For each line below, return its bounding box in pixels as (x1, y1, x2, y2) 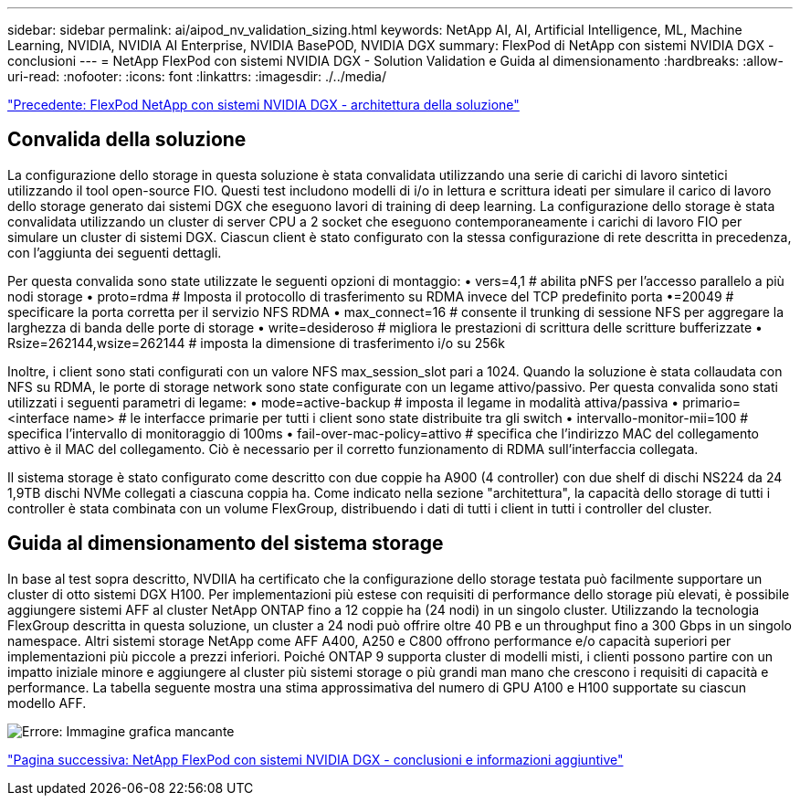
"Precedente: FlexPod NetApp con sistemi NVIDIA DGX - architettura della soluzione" (7, 97, 520, 112)
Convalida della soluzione (7, 128, 247, 152)
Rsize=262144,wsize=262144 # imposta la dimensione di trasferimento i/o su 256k (7, 334, 505, 351)
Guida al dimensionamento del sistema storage (7, 532, 444, 555)
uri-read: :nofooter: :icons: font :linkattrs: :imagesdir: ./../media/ (7, 69, 387, 84)
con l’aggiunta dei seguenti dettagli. (7, 244, 222, 260)
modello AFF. (7, 694, 87, 711)
